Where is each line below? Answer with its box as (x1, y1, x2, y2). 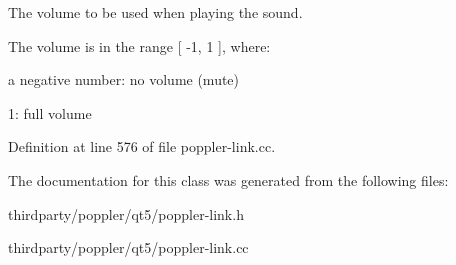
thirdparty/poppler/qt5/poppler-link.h (8, 203, 244, 224)
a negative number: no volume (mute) (8, 69, 240, 90)
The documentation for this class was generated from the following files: (8, 169, 449, 190)
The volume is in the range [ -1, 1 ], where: (8, 35, 271, 56)
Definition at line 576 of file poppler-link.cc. (8, 136, 276, 157)
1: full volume (8, 102, 92, 123)
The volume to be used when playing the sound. (8, 2, 303, 22)
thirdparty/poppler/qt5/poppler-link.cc (8, 237, 249, 258)
